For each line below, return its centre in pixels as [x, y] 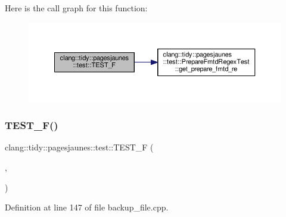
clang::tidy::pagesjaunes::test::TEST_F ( [79, 147]
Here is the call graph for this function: [76, 8]
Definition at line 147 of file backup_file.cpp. [87, 207]
